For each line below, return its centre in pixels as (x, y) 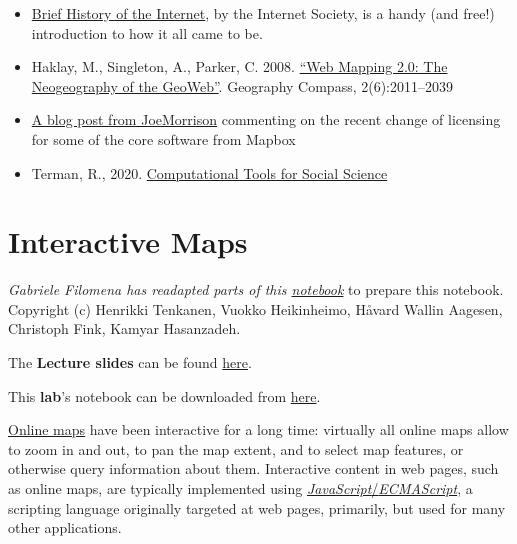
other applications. (65, 527)
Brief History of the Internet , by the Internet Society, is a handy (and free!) (263, 13)
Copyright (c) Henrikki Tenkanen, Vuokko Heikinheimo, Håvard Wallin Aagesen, (255, 308)
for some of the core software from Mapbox (163, 138)
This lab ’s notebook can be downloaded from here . (164, 395)
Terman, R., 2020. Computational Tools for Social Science (209, 172)
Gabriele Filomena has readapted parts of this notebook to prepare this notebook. (256, 289)
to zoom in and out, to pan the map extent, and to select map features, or (236, 448)
